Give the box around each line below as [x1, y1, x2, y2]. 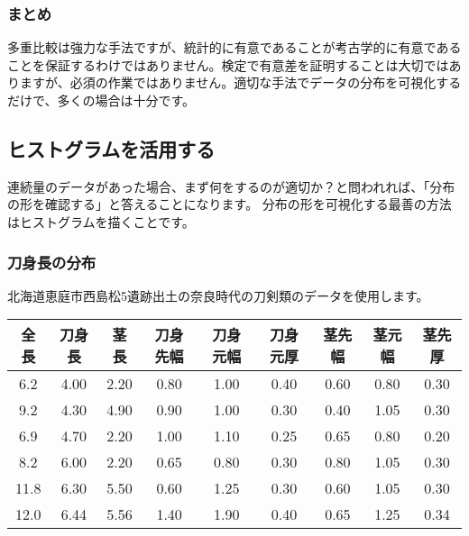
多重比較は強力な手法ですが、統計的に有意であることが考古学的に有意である [7, 38, 462, 57]
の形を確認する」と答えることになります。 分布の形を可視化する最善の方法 [7, 195, 452, 213]
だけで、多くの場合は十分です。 [7, 91, 196, 109]
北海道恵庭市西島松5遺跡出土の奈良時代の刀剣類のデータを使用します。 [7, 286, 429, 304]
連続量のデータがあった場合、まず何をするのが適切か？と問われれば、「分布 [7, 177, 455, 195]
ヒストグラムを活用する [7, 134, 216, 162]
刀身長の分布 [7, 250, 97, 273]
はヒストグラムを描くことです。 [7, 212, 195, 231]
